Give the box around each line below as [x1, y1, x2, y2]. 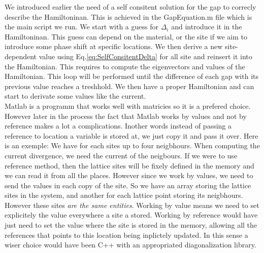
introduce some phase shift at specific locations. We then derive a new [5, 41, 223, 52]
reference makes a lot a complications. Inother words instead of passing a [5, 120, 232, 131]
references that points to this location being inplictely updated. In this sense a [5, 229, 248, 240]
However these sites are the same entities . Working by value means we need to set [5, 199, 259, 210]
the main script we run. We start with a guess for [5, 21, 159, 32]
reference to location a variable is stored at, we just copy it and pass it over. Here [5, 130, 258, 141]
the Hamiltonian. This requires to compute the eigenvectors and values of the [5, 61, 245, 71]
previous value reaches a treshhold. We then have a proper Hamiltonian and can [5, 80, 254, 91]
